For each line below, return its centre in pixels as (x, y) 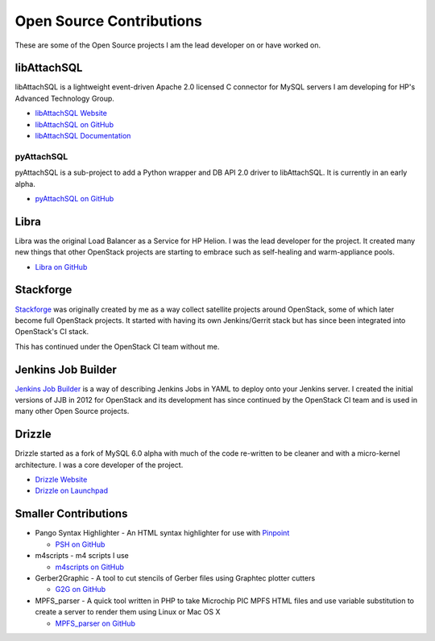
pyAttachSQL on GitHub (75, 198)
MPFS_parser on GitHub (95, 623)
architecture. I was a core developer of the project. (99, 465)
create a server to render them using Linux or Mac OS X (128, 612)
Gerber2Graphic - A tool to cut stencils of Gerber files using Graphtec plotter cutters (175, 578)
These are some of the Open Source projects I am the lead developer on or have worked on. (168, 45)
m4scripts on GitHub (90, 567)
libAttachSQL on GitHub (75, 124)
